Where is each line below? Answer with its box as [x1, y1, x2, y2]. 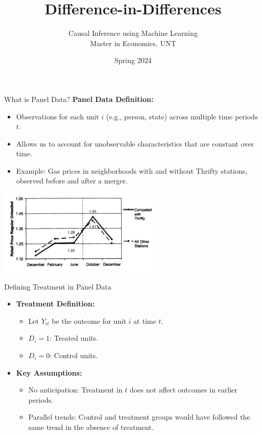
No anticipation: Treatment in [28, 384, 123, 395]
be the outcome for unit [52, 315, 126, 326]
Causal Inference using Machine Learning [68, 28, 198, 38]
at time [133, 315, 157, 326]
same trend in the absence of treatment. [28, 421, 154, 432]
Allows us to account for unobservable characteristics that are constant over [16, 138, 254, 149]
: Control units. [50, 350, 98, 360]
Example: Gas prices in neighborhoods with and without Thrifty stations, [16, 165, 247, 176]
